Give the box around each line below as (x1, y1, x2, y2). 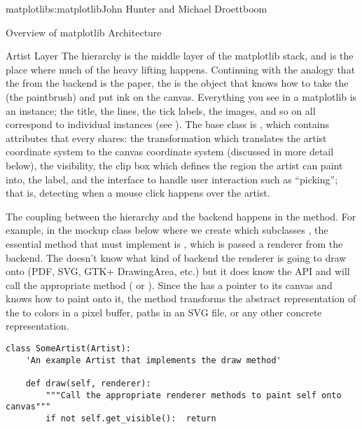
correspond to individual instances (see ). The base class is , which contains (6, 117, 329, 132)
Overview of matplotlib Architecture (6, 24, 162, 39)
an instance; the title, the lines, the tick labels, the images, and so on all (6, 103, 316, 118)
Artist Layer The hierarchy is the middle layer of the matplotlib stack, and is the (6, 48, 354, 63)
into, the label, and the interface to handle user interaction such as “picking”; (6, 171, 338, 186)
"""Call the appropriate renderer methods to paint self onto (46, 390, 342, 400)
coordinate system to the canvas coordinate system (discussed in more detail (6, 144, 334, 159)
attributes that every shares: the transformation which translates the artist (6, 130, 327, 145)
